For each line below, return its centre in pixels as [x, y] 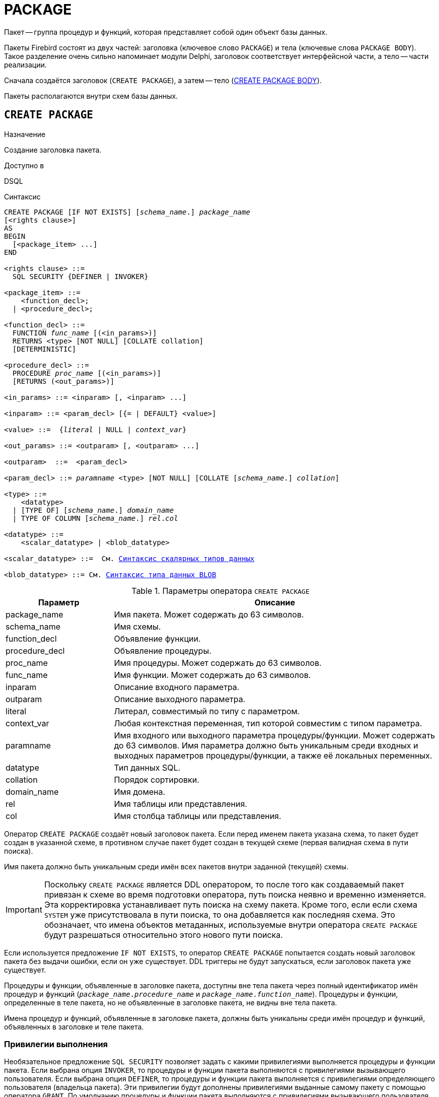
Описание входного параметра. [177, 687]
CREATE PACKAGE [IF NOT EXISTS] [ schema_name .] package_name [127, 212]
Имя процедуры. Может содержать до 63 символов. [218, 663]
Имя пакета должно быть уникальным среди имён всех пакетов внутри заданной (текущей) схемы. [176, 866]
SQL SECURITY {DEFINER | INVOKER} [80, 276]
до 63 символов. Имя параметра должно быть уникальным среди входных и [266, 745]
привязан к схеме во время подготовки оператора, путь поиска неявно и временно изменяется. [235, 894]
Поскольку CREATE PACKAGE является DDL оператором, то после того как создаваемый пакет [224, 884]
